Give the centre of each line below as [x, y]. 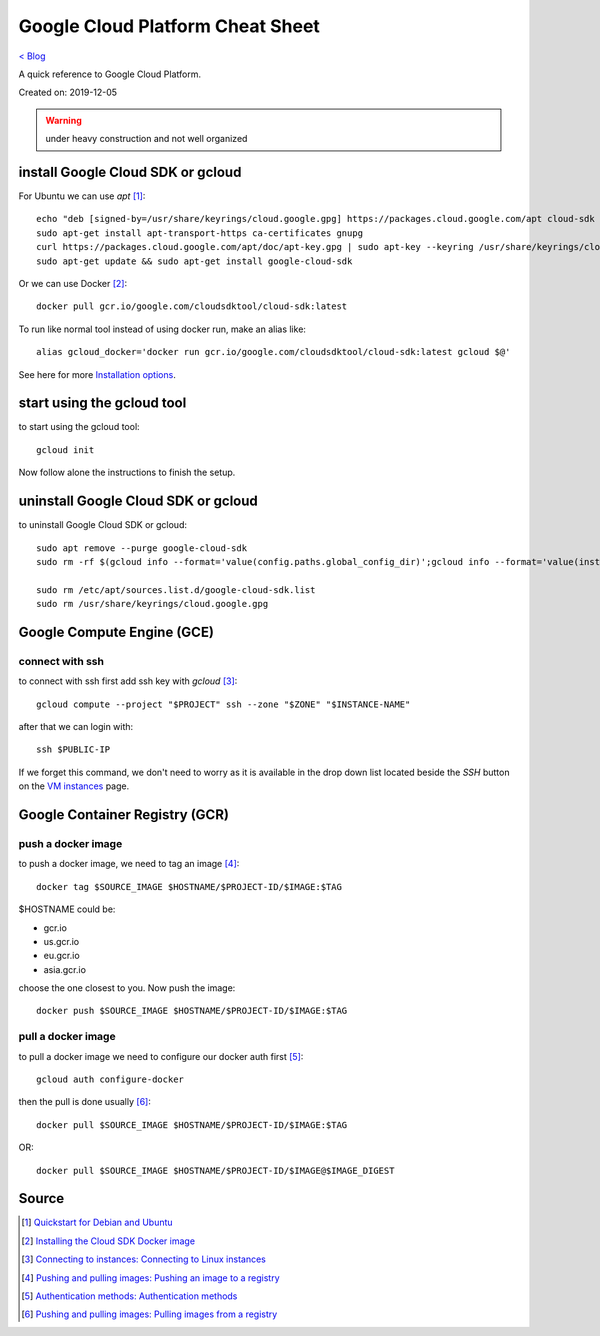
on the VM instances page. [74, 786]
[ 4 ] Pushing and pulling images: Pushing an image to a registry [150, 1277]
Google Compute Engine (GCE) [116, 631]
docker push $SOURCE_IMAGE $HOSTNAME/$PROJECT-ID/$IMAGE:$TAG [192, 1011]
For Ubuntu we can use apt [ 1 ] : [82, 196]
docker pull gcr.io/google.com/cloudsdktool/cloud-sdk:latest [192, 306]
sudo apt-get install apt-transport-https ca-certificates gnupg [200, 233]
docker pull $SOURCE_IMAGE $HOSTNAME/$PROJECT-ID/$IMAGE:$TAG [192, 1124]
